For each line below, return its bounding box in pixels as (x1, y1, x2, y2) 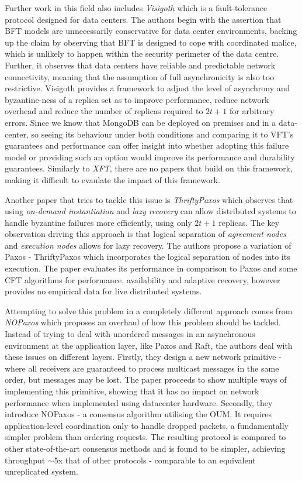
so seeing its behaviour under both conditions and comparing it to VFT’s (31, 128, 294, 140)
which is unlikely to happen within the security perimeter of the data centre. (5, 47, 279, 60)
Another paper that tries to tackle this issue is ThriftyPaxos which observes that (5, 193, 293, 205)
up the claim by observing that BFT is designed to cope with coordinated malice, (5, 36, 297, 48)
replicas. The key (218, 216, 280, 228)
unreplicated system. (5, 465, 78, 477)
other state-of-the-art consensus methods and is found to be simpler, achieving (5, 442, 286, 454)
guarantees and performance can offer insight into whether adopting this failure (5, 139, 289, 152)
